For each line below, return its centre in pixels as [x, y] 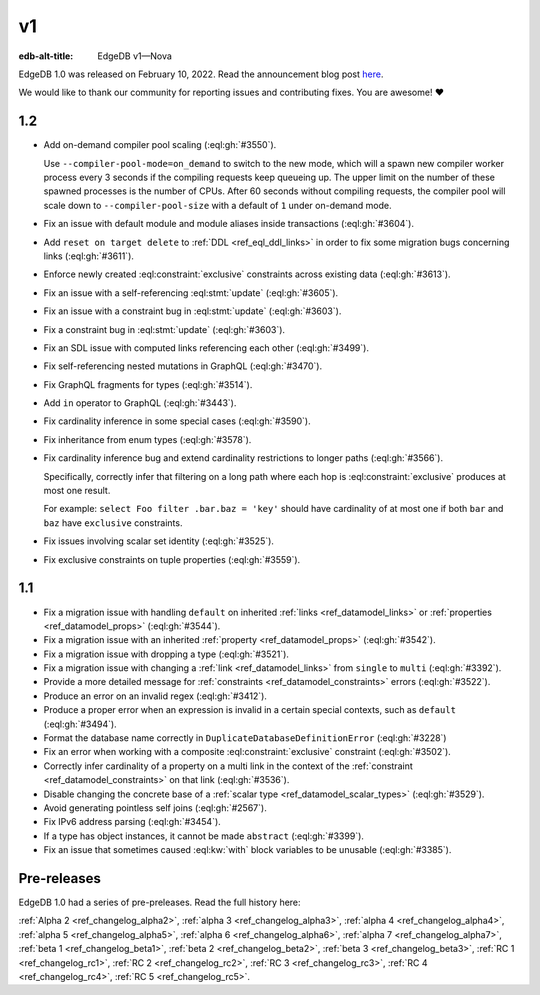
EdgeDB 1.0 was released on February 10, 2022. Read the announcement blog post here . [201, 74]
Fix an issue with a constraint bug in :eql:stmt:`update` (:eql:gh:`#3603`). [192, 311]
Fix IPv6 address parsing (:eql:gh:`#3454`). [132, 822]
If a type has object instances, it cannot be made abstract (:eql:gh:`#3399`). [204, 836]
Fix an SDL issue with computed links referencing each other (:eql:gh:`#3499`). [206, 347]
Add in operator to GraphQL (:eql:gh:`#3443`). [140, 403]
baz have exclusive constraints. [113, 522]
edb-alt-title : [46, 56]
